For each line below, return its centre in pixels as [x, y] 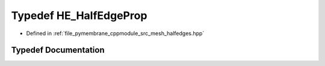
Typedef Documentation [58, 50]
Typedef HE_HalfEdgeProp [79, 15]
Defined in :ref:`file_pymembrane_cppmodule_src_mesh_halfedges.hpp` [115, 33]
